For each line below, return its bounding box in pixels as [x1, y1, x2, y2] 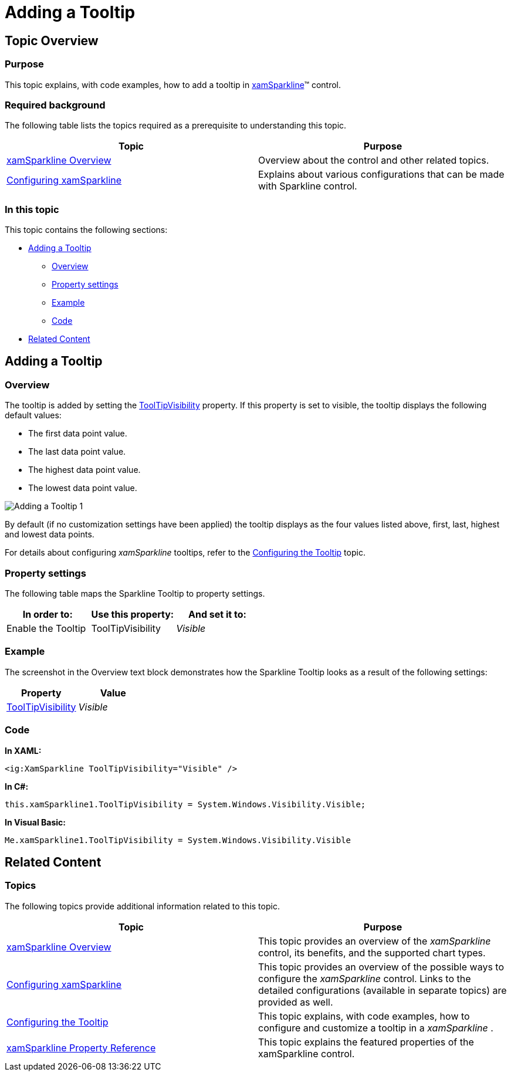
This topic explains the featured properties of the [258, 1036, 474, 1048]
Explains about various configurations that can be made [258, 168, 505, 181]
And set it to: [188, 608, 246, 621]
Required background [5, 99, 106, 111]
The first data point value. [28, 428, 127, 439]
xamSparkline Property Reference [6, 1041, 156, 1054]
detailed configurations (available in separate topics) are [258, 984, 507, 996]
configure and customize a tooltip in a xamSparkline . [258, 1021, 493, 1034]
